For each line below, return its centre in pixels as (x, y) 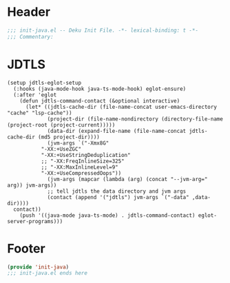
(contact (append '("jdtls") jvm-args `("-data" (118, 197)
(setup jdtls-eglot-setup (44, 83)
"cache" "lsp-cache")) (40, 113)
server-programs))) (35, 221)
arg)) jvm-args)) (32, 185)
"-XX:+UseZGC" (61, 149)
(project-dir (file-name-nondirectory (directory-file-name (135, 119)
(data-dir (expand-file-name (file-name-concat (117, 131)
